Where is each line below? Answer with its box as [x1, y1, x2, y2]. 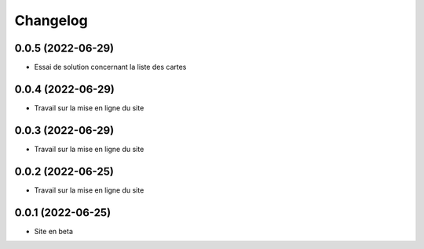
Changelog [14, 12, 88, 29]
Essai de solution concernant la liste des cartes [34, 63, 187, 72]
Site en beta [34, 226, 74, 236]
